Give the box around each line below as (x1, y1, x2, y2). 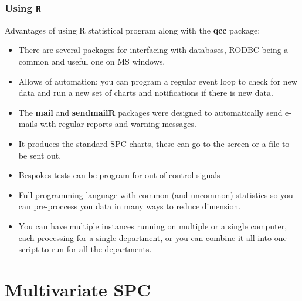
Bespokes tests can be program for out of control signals (18, 169, 220, 181)
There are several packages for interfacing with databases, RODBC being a (18, 44, 289, 56)
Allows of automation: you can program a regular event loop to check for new (18, 75, 297, 87)
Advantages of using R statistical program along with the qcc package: (5, 24, 260, 36)
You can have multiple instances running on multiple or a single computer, (18, 219, 287, 232)
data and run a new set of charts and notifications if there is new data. (18, 86, 273, 99)
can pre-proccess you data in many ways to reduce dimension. (18, 200, 241, 212)
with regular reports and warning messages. (40, 118, 196, 130)
